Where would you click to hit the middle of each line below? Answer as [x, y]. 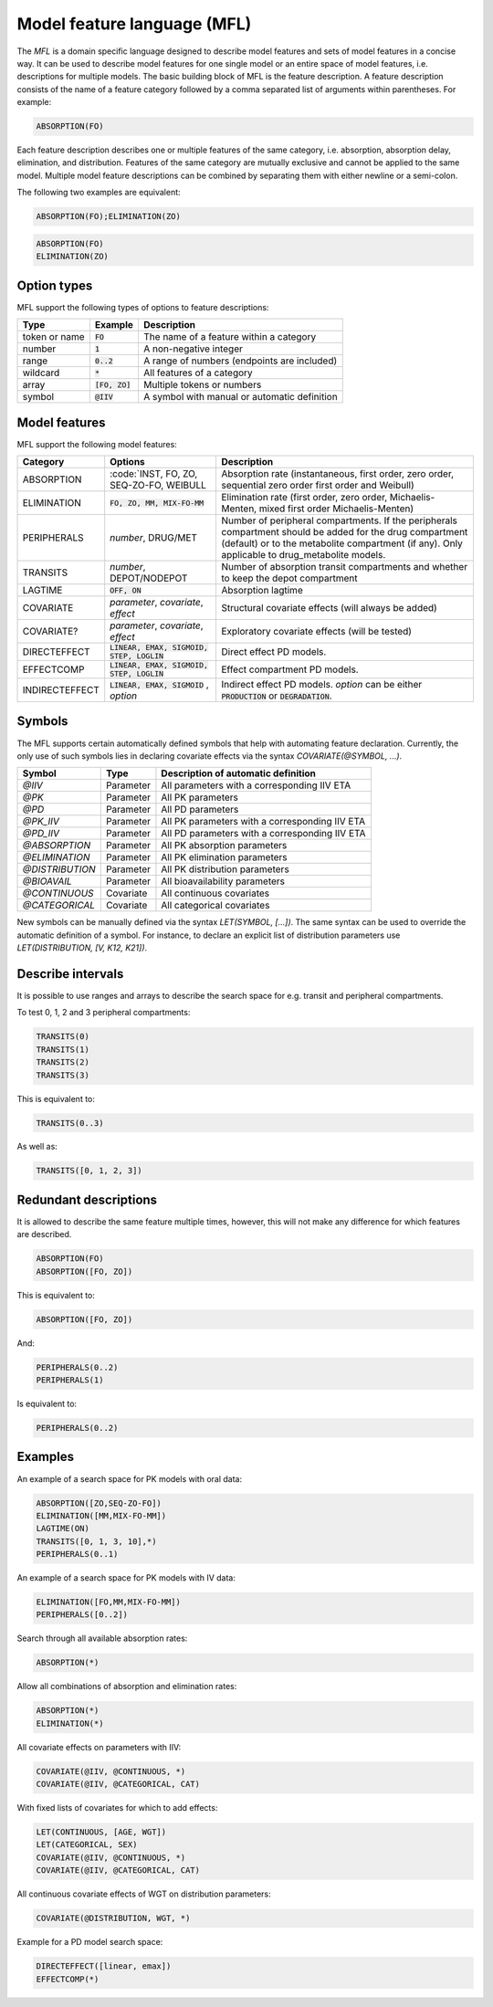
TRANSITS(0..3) [70, 1123]
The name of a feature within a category [230, 337]
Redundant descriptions [87, 1199]
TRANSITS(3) [63, 1075]
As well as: [37, 1147]
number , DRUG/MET [154, 537]
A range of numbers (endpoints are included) [240, 361]
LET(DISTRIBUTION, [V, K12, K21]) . [82, 948]
